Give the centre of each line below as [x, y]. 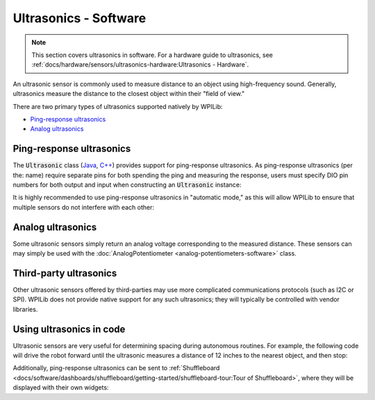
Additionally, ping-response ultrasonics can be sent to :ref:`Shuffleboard [116, 368]
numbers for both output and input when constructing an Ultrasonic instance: [127, 185]
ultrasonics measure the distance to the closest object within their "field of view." [129, 94]
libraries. [25, 309]
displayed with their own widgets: [61, 387]
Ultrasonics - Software [80, 18]
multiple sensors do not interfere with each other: [84, 207]
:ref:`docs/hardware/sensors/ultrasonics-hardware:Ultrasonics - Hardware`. [140, 65]
